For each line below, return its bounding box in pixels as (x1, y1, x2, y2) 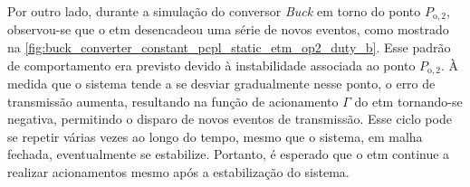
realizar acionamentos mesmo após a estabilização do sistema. (7, 163, 350, 182)
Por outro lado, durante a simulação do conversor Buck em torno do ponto (7, 2, 421, 20)
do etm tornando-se (354, 91, 463, 110)
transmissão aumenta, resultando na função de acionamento (7, 91, 339, 110)
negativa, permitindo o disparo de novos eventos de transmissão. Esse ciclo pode (7, 109, 452, 128)
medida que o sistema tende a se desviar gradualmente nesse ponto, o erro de (7, 74, 436, 93)
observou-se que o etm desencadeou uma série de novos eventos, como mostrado (7, 20, 449, 39)
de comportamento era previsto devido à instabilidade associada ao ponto (7, 55, 416, 74)
